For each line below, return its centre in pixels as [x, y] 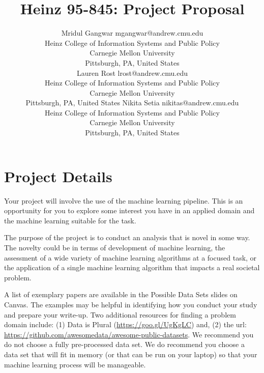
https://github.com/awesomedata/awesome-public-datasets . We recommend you [129, 334]
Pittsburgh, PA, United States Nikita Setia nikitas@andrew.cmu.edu [132, 103]
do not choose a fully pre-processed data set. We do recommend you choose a [124, 344]
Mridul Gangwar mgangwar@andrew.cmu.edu [132, 33]
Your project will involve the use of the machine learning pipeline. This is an [124, 200]
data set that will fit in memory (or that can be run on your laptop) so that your [131, 354]
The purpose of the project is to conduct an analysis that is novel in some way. [127, 237]
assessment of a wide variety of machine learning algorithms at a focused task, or [130, 257]
